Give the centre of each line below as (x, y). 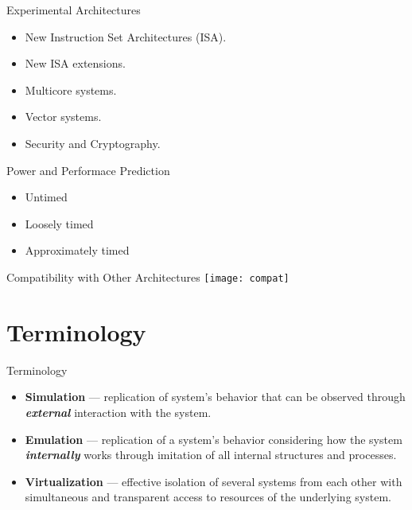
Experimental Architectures (74, 10)
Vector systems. (63, 117)
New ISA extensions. (75, 63)
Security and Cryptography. (93, 143)
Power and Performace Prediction (88, 170)
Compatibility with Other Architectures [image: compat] (148, 276)
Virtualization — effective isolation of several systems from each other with (214, 481)
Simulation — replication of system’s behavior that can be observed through (215, 397)
